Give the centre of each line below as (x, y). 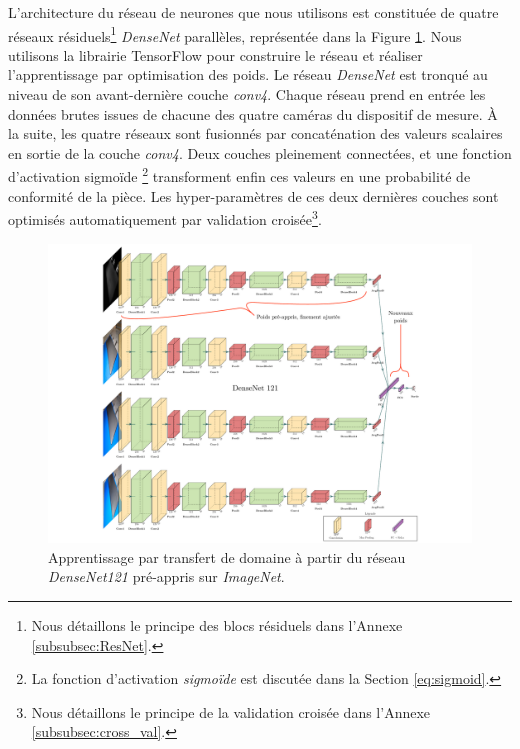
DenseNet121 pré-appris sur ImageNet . (166, 576)
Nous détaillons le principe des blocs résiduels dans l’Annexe (217, 625)
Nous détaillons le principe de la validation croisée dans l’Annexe (231, 711)
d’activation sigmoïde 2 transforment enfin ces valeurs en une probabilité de (239, 175)
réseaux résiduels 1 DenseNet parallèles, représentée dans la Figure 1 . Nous (235, 34)
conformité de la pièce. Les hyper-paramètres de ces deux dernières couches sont (253, 195)
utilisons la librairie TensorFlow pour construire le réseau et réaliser (215, 54)
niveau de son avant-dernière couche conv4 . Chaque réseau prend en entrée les (247, 94)
